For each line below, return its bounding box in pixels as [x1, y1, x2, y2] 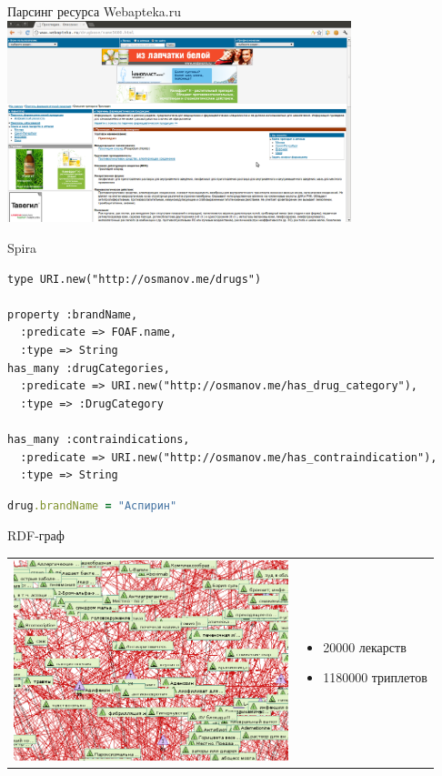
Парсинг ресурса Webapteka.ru [7, 2, 182, 20]
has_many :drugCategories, [7, 361, 170, 375]
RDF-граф [7, 526, 65, 545]
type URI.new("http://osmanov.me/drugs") [7, 272, 262, 286]
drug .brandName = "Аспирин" [7, 499, 177, 512]
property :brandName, [7, 307, 138, 321]
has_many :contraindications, [7, 432, 190, 446]
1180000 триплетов [323, 668, 427, 687]
